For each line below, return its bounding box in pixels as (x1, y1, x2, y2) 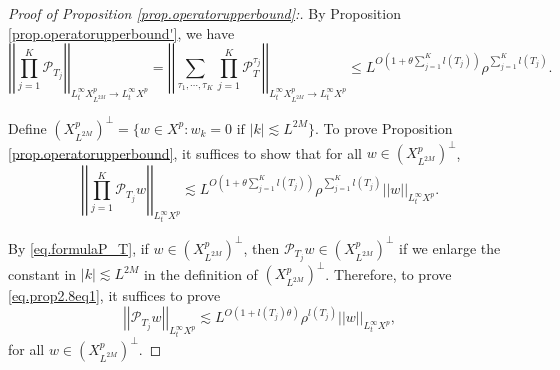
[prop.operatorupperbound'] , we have (8, 22, 235, 43)
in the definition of (143, 263, 258, 284)
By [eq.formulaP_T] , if (8, 237, 149, 258)
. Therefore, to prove (325, 263, 452, 284)
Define (8, 117, 47, 138)
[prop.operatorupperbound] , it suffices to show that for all (8, 142, 362, 163)
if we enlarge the (399, 237, 501, 258)
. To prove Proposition (314, 117, 453, 138)
